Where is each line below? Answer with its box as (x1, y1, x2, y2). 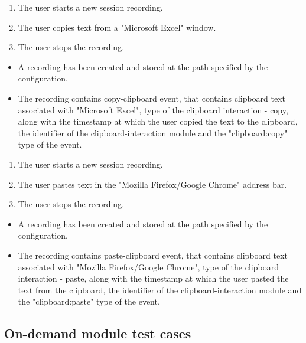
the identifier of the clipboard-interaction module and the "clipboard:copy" (18, 126, 288, 139)
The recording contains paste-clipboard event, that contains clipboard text (18, 249, 288, 261)
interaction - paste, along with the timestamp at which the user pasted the (18, 272, 289, 285)
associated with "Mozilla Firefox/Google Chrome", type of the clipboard (18, 260, 279, 273)
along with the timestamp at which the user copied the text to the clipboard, (18, 115, 298, 128)
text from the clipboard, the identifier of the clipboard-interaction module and (18, 283, 302, 296)
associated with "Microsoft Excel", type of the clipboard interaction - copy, (18, 103, 288, 116)
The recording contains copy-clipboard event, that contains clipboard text (18, 92, 286, 104)
